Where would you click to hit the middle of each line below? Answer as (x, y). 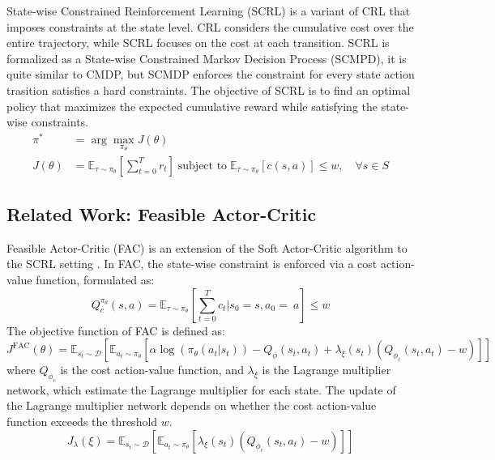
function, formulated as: (95, 279)
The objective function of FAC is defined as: (116, 330)
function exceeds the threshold (82, 422)
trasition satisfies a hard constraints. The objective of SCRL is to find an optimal (209, 89)
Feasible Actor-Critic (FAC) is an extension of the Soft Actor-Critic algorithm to (207, 247)
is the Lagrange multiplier (326, 370)
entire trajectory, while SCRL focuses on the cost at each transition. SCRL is (198, 43)
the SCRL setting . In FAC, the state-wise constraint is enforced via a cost (192, 264)
